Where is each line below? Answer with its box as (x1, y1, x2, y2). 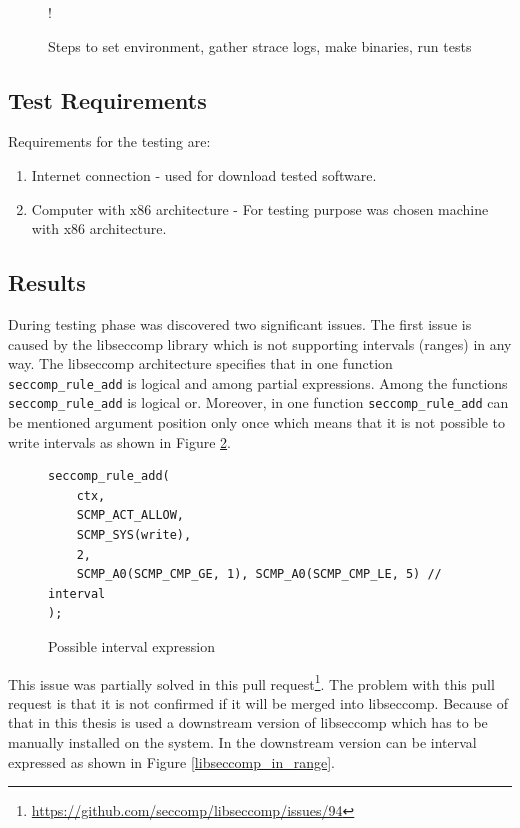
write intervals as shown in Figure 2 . (8, 431, 231, 452)
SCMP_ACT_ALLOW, (76, 508, 185, 523)
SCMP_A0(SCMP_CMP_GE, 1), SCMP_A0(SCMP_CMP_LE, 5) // (76, 567, 442, 582)
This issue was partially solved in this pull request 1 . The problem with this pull (8, 670, 495, 694)
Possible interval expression (48, 636, 216, 656)
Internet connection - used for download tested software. (31, 164, 377, 185)
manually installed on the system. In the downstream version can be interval (8, 732, 477, 753)
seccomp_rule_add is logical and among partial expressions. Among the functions (8, 372, 508, 393)
